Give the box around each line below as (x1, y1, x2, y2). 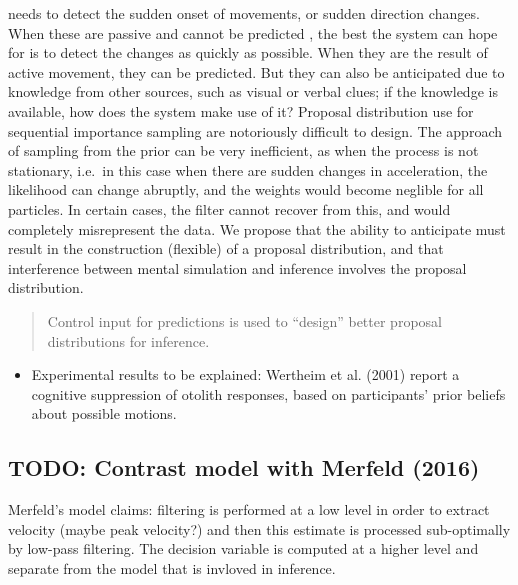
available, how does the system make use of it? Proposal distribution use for (8, 100, 474, 121)
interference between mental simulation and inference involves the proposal (8, 257, 467, 278)
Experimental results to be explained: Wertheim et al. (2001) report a (31, 364, 460, 385)
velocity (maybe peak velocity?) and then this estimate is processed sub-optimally (8, 518, 511, 539)
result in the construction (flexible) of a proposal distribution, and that (8, 238, 444, 259)
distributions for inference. (47, 330, 210, 351)
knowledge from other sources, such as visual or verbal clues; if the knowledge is (8, 81, 498, 102)
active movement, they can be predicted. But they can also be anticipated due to (8, 61, 505, 82)
